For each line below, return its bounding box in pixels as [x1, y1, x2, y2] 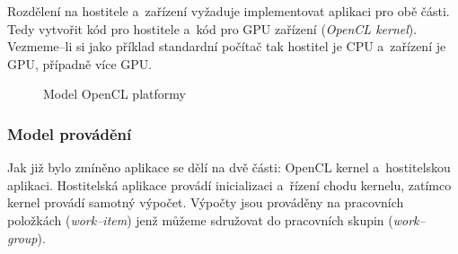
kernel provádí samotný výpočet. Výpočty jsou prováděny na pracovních [7, 193, 404, 212]
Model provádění [7, 122, 132, 145]
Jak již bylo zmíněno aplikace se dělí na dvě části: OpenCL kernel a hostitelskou [7, 158, 451, 177]
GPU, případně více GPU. [7, 54, 153, 73]
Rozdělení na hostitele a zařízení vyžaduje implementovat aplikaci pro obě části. [7, 2, 450, 20]
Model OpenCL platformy [43, 84, 186, 103]
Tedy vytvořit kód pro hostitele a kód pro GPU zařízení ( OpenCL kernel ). [7, 19, 418, 38]
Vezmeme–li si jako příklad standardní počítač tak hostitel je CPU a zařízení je [7, 37, 446, 56]
